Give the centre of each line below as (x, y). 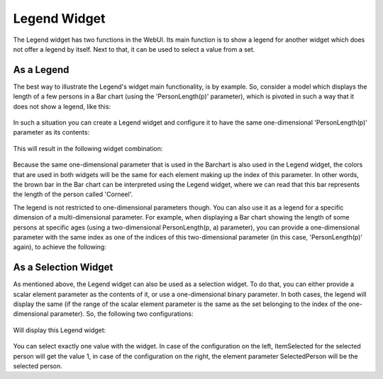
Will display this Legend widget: (60, 330)
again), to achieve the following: (60, 247)
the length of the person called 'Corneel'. (73, 194)
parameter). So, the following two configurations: (122, 314)
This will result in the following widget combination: (88, 148)
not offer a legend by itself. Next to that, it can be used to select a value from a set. (134, 49)
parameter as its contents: (51, 132)
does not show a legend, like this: (62, 106)
